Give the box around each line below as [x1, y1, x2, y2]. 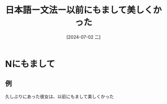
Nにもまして [5, 58, 56, 69]
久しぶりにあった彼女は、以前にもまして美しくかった [5, 93, 114, 99]
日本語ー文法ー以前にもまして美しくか [5, 4, 162, 16]
